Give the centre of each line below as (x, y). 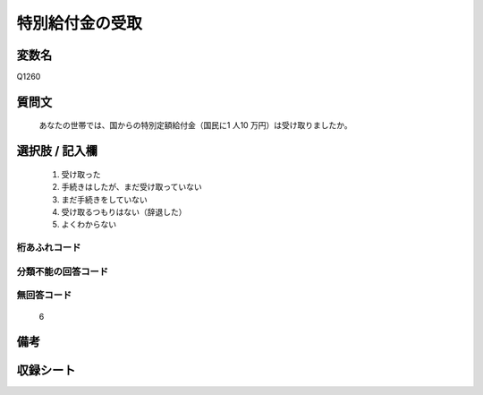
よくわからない (89, 225)
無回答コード (44, 296)
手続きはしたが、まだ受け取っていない (132, 187)
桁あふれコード (49, 248)
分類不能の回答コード (63, 271)
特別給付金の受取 (80, 23)
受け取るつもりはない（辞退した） (124, 212)
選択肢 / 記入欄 (57, 151)
